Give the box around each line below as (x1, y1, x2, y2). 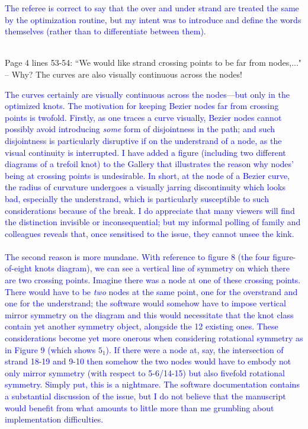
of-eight (5, 262, 32, 274)
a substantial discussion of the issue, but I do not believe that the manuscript (5, 390, 286, 402)
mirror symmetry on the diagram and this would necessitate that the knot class (5, 308, 294, 321)
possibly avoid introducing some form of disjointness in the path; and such (5, 123, 275, 135)
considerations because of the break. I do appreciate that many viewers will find (5, 204, 295, 216)
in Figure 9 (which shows (5, 343, 96, 356)
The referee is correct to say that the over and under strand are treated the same (5, 2, 299, 14)
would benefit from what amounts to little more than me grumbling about (5, 401, 274, 414)
